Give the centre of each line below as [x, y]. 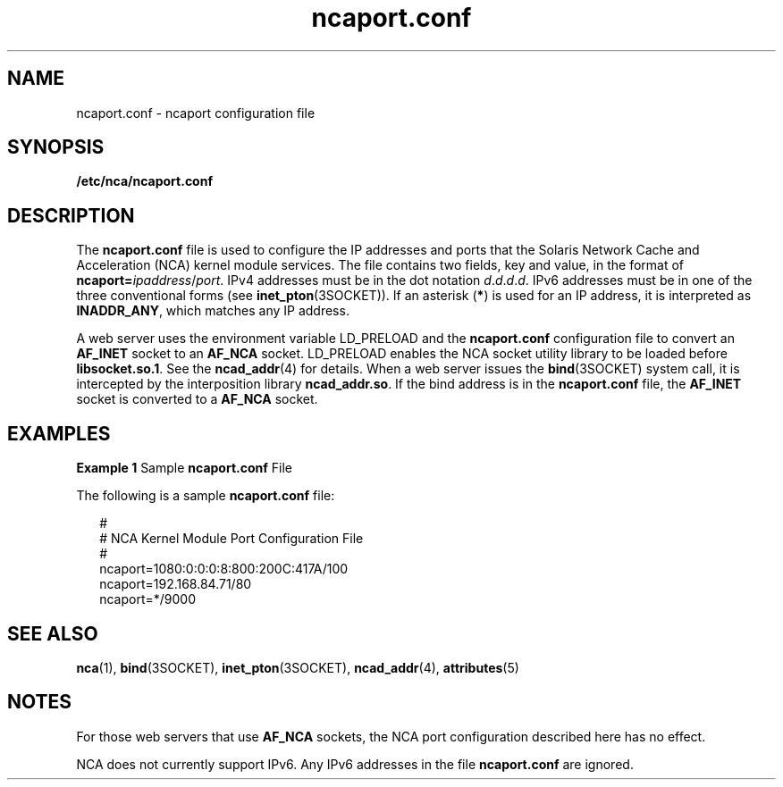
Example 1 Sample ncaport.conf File [184, 468]
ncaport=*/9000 [147, 599]
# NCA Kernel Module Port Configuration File [232, 539]
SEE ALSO [53, 633]
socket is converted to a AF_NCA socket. [197, 399]
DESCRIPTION [71, 215]
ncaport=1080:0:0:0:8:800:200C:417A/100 [224, 569]
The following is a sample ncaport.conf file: [206, 496]
